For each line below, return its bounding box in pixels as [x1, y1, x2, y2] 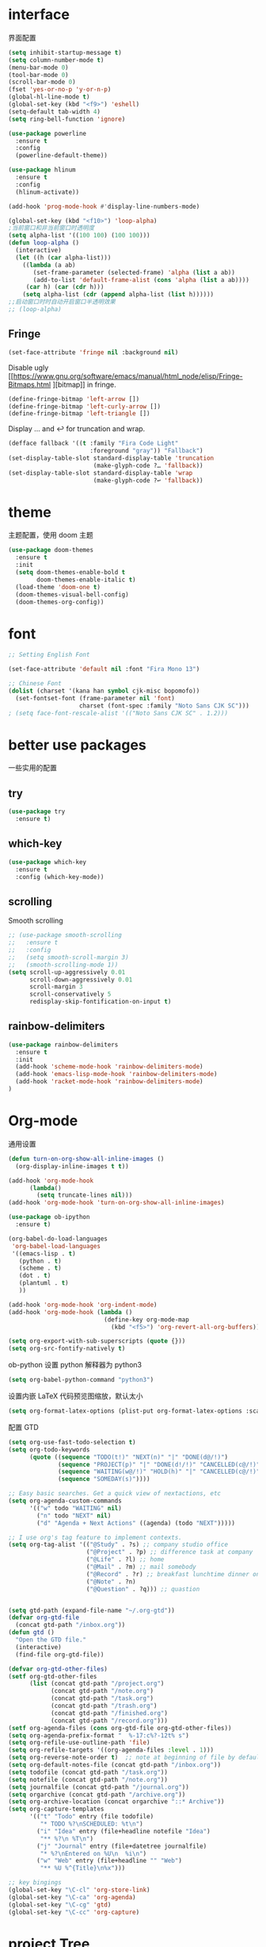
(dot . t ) [18, 1272, 51, 1280]
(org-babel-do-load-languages [8, 1235, 108, 1243]
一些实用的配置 [8, 763, 57, 773]
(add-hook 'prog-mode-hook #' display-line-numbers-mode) [8, 202, 200, 210]
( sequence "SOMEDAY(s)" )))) [58, 1475, 150, 1483]
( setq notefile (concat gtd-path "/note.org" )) [8, 1775, 169, 1783]
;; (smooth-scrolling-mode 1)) [8, 961, 119, 969]
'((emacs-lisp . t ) [11, 1249, 77, 1258]
